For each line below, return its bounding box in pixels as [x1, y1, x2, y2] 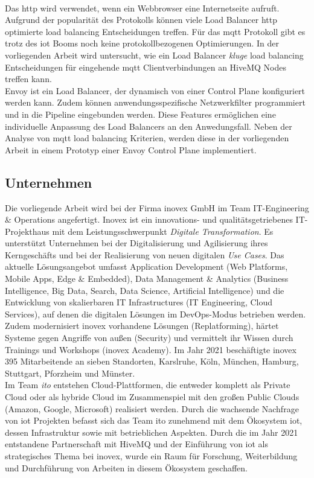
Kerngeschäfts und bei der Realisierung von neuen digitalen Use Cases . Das [5, 248, 284, 261]
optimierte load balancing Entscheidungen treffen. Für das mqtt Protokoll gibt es [5, 25, 306, 37]
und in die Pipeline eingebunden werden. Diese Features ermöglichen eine [5, 107, 276, 120]
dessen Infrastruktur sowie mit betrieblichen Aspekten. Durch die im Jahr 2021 [5, 425, 298, 438]
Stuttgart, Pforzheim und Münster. [5, 366, 135, 379]
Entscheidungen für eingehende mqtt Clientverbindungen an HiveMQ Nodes [5, 60, 286, 73]
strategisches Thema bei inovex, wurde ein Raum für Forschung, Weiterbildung [5, 449, 298, 462]
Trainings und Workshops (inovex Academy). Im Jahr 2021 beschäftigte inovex [5, 343, 296, 355]
